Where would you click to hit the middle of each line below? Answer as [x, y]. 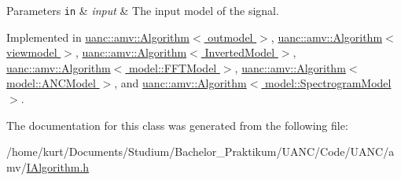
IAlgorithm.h [58, 166]
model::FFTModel [173, 67]
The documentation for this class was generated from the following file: [177, 125]
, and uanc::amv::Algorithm [180, 83]
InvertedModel [240, 52]
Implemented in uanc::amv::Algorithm [98, 37]
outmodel [230, 37]
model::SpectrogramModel [328, 83]
